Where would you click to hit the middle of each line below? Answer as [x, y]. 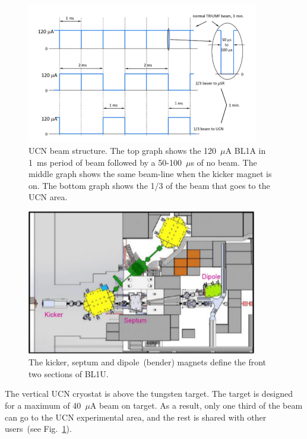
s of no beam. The [224, 162]
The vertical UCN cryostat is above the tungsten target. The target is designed [149, 394]
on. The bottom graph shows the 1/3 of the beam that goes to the [149, 185]
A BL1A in [246, 151]
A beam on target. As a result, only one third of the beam [196, 405]
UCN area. [48, 197]
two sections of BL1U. [69, 373]
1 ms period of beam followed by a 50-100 [105, 162]
